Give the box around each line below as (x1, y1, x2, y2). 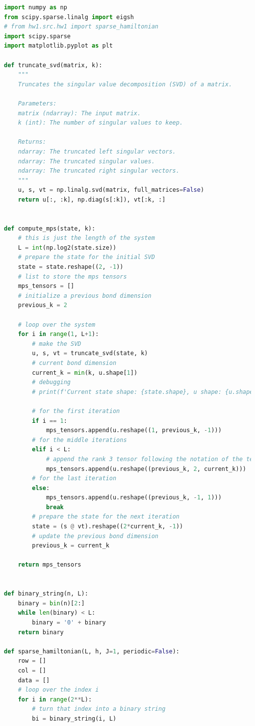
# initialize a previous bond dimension (18, 292, 152, 299)
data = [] (18, 676, 50, 684)
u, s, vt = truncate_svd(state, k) (32, 350, 148, 357)
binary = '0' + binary (32, 619, 106, 626)
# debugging (32, 379, 71, 386)
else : (32, 484, 50, 492)
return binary (18, 628, 64, 636)
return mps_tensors (18, 561, 81, 569)
